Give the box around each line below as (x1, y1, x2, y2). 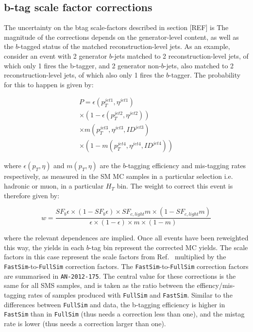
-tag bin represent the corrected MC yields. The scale (89, 242, 248, 252)
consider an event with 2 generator (4, 50, 107, 61)
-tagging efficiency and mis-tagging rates (126, 160, 246, 171)
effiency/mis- (197, 280, 235, 290)
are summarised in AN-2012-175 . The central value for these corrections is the (4, 270, 236, 281)
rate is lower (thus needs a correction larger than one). (4, 318, 166, 328)
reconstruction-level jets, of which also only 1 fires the (4, 70, 164, 80)
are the (100, 160, 121, 171)
